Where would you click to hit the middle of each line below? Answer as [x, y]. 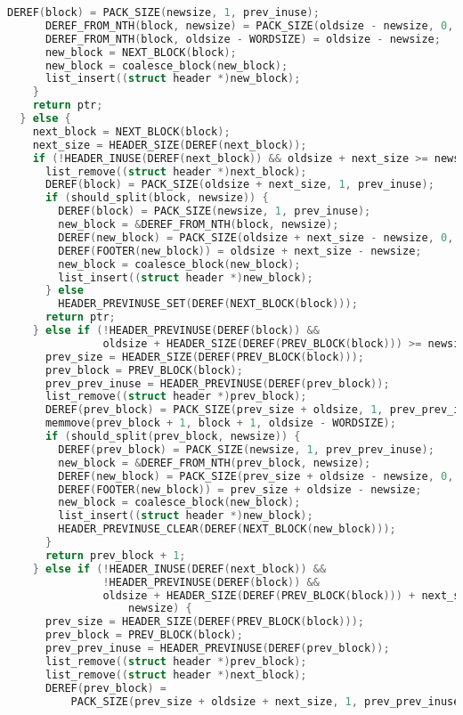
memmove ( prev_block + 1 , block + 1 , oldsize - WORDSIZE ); [220, 423]
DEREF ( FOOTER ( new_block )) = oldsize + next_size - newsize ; [240, 251]
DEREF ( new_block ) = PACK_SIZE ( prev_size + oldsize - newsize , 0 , [256, 476]
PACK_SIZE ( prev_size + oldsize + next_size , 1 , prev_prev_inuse [265, 701]
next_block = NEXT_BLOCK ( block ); [131, 131]
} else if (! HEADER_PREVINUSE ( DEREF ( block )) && [176, 330]
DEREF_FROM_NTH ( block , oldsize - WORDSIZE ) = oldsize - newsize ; [243, 39]
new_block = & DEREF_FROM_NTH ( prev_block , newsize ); [215, 463]
